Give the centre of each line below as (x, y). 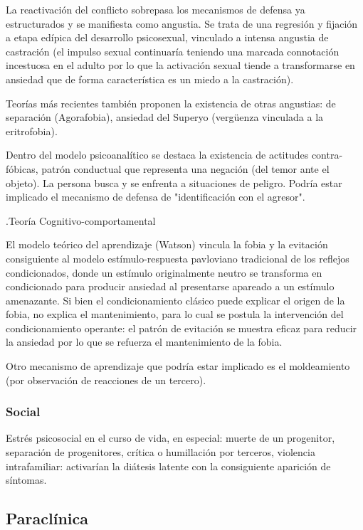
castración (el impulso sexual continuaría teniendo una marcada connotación (173, 51)
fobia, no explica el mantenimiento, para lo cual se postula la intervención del (175, 314)
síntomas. (26, 480)
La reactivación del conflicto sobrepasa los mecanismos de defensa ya (156, 9)
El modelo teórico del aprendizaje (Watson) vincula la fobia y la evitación (167, 244)
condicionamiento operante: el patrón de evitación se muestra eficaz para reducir (181, 328)
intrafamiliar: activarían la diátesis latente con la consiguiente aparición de (168, 466)
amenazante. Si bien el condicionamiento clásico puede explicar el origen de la (175, 300)
